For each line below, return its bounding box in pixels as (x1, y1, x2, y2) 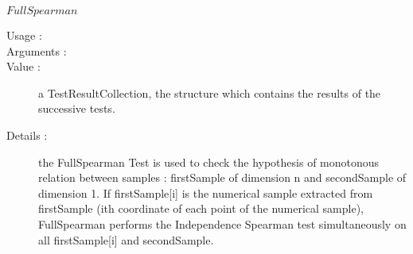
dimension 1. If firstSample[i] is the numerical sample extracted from (38, 184, 373, 201)
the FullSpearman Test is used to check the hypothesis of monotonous (38, 153, 380, 170)
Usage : (6, 27, 42, 43)
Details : (6, 126, 48, 143)
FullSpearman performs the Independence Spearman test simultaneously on (38, 215, 407, 232)
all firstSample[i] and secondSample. (38, 231, 214, 248)
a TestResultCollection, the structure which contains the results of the (38, 84, 381, 101)
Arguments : (6, 42, 67, 59)
